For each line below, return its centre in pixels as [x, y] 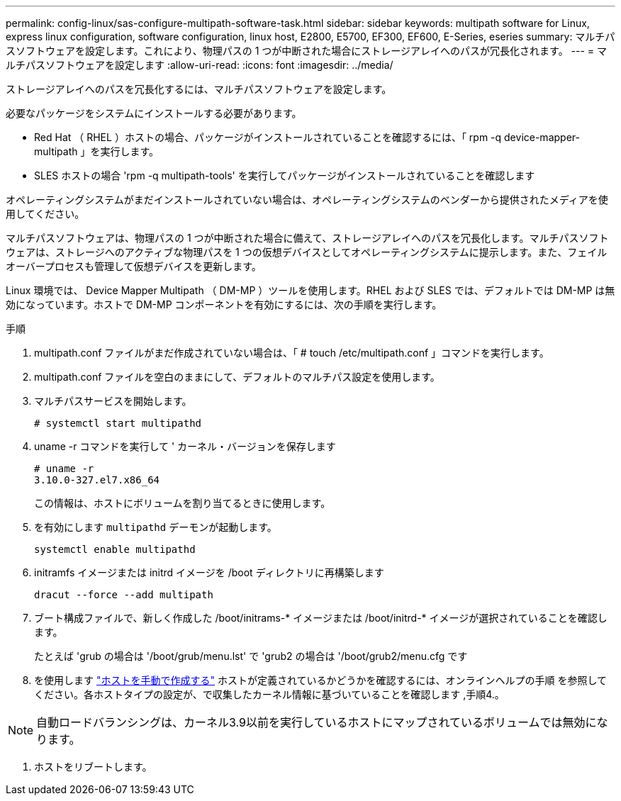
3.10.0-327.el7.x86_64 [97, 480]
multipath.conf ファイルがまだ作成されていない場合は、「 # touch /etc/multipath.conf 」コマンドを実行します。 [292, 353]
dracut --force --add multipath [124, 595]
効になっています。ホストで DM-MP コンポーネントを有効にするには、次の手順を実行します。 [224, 304]
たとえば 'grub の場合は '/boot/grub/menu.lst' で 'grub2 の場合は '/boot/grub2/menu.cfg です [251, 656]
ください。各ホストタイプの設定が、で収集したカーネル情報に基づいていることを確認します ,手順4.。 [269, 694]
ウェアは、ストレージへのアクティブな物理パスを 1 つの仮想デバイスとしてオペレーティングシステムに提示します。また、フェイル [307, 252]
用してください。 [45, 214]
